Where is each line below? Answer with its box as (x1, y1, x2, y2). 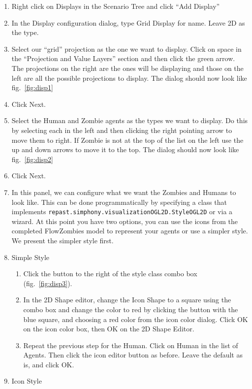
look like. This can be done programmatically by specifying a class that (11, 196, 227, 207)
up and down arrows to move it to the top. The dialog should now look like (11, 144, 239, 155)
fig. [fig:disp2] (11, 154, 53, 164)
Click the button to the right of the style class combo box (23, 268, 197, 279)
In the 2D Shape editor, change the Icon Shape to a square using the (23, 294, 231, 305)
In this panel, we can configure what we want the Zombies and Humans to (11, 187, 236, 197)
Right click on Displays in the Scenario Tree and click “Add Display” (11, 1, 220, 11)
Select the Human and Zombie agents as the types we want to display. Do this (11, 115, 248, 126)
